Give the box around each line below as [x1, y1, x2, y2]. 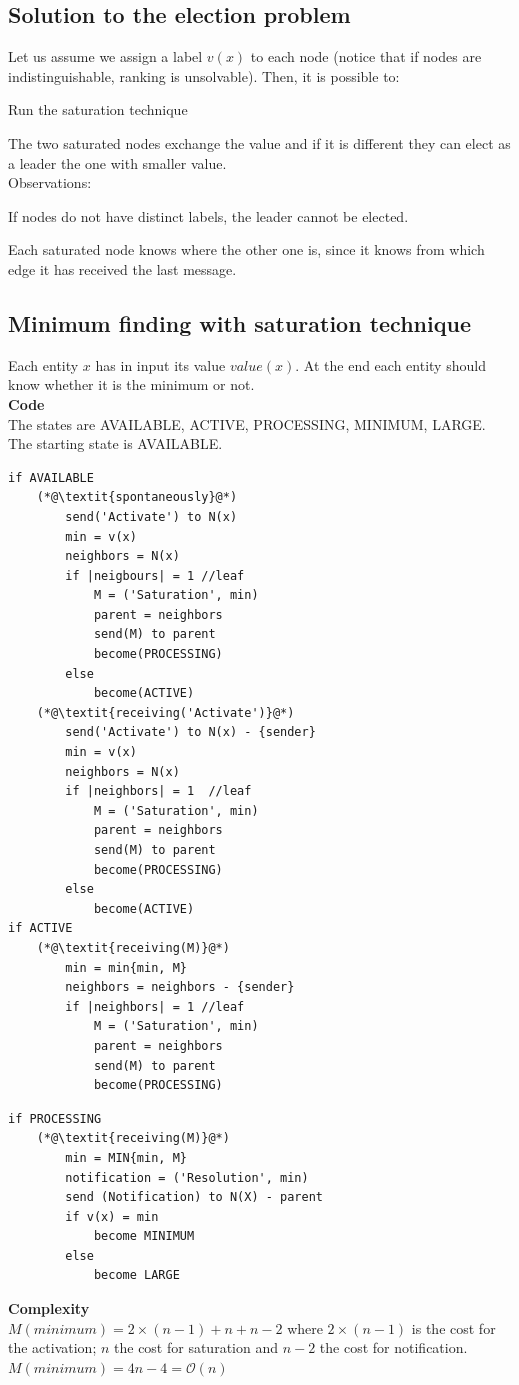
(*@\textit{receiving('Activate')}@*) [36, 705, 295, 720]
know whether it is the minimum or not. [8, 374, 255, 395]
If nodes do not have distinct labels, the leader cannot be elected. [8, 205, 409, 226]
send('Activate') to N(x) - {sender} [65, 725, 316, 740]
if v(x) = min [65, 1209, 159, 1224]
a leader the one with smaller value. [8, 152, 227, 173]
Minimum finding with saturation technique [8, 307, 471, 338]
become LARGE [93, 1268, 180, 1283]
